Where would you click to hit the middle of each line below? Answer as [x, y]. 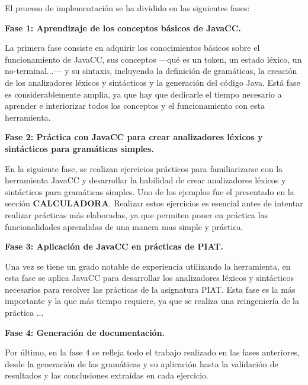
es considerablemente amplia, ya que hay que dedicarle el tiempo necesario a [143, 94]
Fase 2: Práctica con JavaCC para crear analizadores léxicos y [134, 137]
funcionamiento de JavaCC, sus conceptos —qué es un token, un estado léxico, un [153, 59]
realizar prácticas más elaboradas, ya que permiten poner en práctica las [136, 214]
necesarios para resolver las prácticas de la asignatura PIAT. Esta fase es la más [150, 289]
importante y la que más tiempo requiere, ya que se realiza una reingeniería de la [152, 301]
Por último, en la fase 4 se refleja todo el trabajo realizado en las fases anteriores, [152, 352]
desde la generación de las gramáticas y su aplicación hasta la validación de [142, 363]
